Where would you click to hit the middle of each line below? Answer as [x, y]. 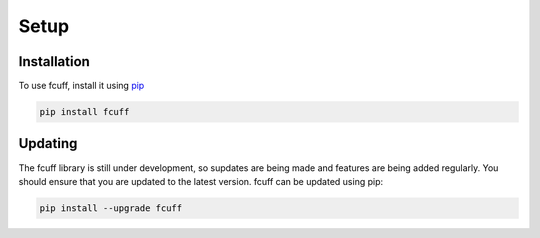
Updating [48, 143]
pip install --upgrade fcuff [111, 208]
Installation [54, 61]
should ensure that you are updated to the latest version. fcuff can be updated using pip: [201, 181]
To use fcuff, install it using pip [81, 86]
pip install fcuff [84, 112]
